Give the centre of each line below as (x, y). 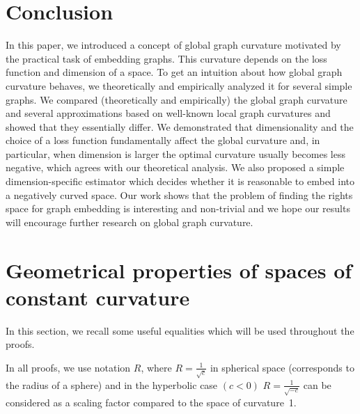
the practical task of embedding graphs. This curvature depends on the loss (166, 58)
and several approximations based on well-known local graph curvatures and (168, 113)
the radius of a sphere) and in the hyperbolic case (112, 384)
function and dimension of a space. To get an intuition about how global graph (174, 72)
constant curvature (98, 297)
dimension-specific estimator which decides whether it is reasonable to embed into (180, 181)
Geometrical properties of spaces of (179, 270)
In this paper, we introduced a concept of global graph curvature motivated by (173, 45)
